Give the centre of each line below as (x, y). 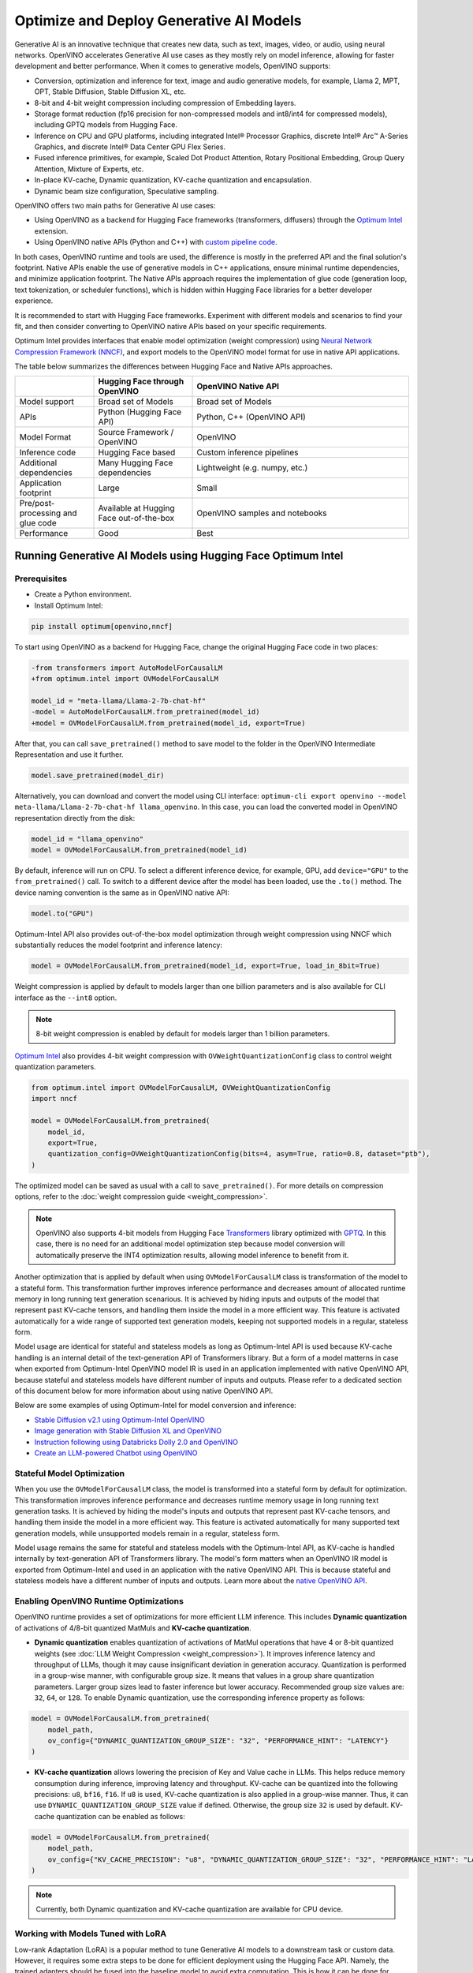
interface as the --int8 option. (66, 998)
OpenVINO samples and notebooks (262, 513)
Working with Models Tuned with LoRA (91, 1934)
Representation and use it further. (69, 754)
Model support (47, 402)
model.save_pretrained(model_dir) (98, 775)
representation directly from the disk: (75, 818)
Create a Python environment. (83, 594)
